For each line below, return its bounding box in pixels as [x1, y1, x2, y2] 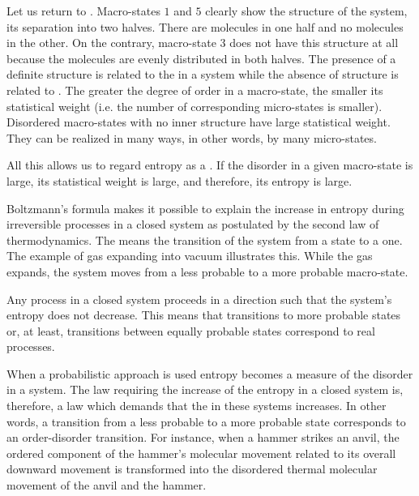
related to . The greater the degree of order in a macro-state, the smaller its [6, 81, 383, 98]
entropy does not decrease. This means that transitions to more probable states [6, 306, 401, 323]
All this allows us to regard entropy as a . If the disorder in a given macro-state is [6, 156, 413, 173]
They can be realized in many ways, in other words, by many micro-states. [6, 129, 377, 146]
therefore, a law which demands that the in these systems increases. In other [6, 397, 387, 414]
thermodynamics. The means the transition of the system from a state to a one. [6, 231, 403, 248]
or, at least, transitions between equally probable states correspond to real [6, 322, 375, 339]
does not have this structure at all [229, 34, 399, 51]
